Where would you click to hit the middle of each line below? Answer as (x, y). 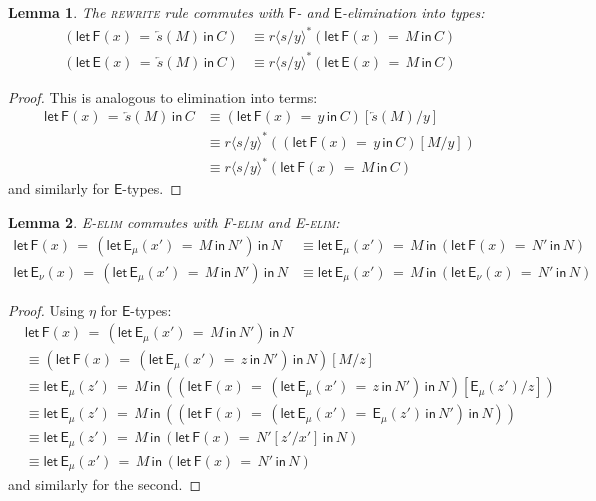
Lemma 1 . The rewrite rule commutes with (146, 12)
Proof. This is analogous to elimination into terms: (163, 96)
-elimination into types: (413, 12)
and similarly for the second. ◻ (105, 484)
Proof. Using (46, 309)
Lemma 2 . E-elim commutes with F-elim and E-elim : (174, 221)
